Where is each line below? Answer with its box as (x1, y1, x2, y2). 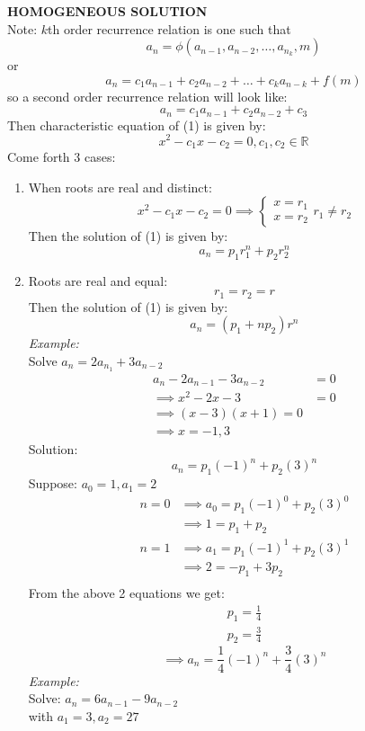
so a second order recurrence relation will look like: (7, 86, 288, 105)
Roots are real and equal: (28, 271, 168, 290)
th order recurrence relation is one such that (48, 19, 291, 38)
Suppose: (28, 474, 77, 493)
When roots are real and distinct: (28, 177, 212, 196)
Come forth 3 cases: (7, 147, 116, 165)
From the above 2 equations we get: (28, 584, 225, 602)
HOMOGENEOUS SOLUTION (7, 2, 208, 20)
